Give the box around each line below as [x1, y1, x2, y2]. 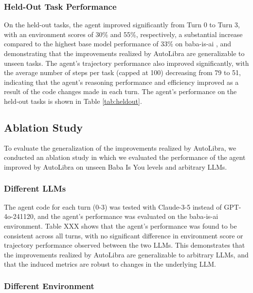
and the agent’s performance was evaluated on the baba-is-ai [37, 211, 218, 221]
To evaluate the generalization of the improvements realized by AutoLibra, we [4, 142, 236, 153]
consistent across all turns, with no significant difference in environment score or [4, 230, 243, 240]
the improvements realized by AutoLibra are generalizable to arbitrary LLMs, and [4, 249, 249, 259]
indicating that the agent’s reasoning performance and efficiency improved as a [4, 77, 239, 87]
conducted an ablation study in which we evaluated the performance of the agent [4, 152, 246, 162]
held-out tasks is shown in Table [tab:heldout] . [4, 96, 142, 106]
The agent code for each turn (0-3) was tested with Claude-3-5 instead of [4, 201, 222, 212]
